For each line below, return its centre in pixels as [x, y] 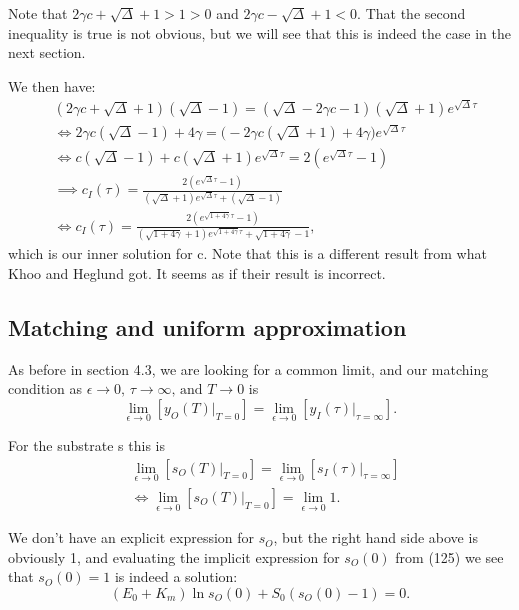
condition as [45, 388]
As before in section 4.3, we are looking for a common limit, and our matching [248, 368]
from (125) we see [449, 556]
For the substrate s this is [86, 445]
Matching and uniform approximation [207, 326]
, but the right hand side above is [375, 537]
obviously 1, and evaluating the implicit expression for [174, 556]
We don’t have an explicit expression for [131, 537]
